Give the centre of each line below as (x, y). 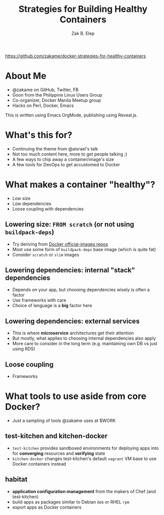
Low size (21, 198)
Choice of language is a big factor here (52, 306)
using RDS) (24, 349)
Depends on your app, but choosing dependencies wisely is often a (81, 290)
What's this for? (39, 135)
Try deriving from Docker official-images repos (60, 244)
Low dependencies (32, 204)
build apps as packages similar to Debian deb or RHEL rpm (71, 502)
